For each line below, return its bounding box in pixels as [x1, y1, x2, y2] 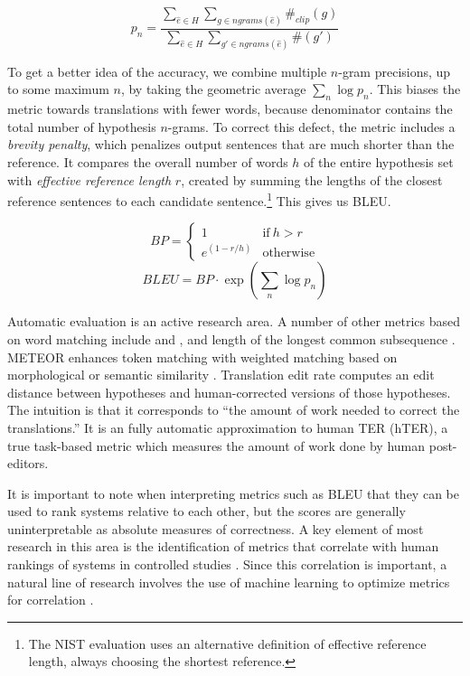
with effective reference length [7, 170, 172, 189]
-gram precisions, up [338, 61, 451, 80]
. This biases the [369, 80, 461, 99]
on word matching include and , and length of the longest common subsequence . [7, 329, 456, 348]
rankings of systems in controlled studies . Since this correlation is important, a [7, 555, 447, 574]
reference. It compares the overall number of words [7, 152, 288, 171]
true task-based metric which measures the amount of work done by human [7, 436, 426, 455]
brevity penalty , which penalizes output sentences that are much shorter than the [7, 135, 455, 154]
